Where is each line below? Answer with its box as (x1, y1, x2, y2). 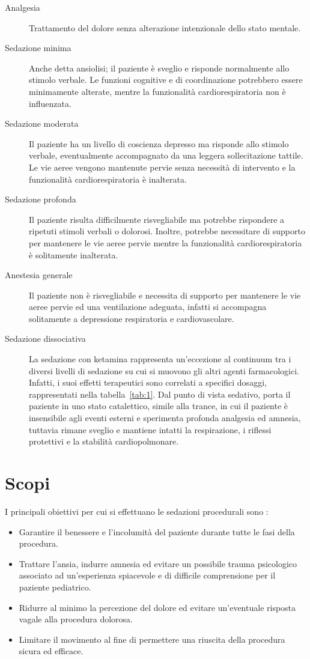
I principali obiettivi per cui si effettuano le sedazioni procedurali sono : (5, 505, 269, 517)
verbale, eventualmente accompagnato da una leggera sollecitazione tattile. (29, 149, 303, 162)
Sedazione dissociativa (5, 332, 86, 345)
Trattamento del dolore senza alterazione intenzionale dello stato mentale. (29, 21, 301, 34)
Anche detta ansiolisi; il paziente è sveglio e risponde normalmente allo (29, 61, 290, 74)
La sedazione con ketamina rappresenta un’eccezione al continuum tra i (29, 353, 291, 365)
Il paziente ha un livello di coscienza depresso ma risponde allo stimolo (29, 137, 289, 150)
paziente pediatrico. (19, 580, 91, 593)
